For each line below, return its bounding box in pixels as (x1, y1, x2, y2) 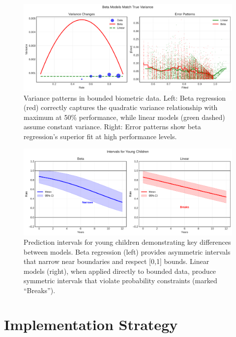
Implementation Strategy (4, 314, 178, 334)
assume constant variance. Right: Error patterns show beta (24, 121, 201, 132)
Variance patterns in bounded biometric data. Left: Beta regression (24, 92, 226, 103)
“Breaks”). (24, 285, 56, 296)
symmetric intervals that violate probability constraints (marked (24, 275, 217, 286)
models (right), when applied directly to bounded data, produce (24, 265, 216, 276)
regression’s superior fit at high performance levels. (24, 131, 177, 141)
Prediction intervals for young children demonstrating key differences (24, 237, 231, 247)
